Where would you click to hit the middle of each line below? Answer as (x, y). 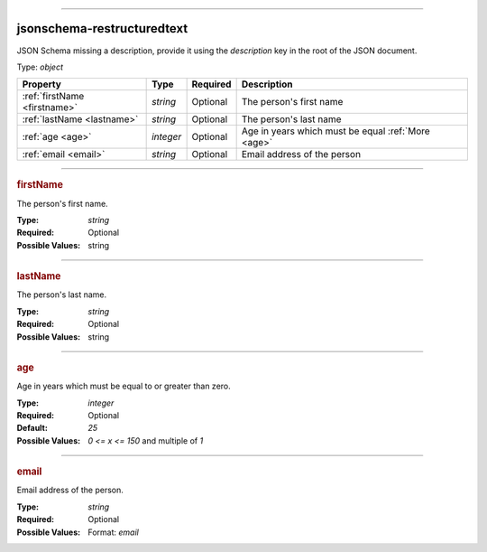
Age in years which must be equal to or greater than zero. (124, 386)
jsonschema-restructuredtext (102, 28)
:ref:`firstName (53, 97)
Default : (32, 428)
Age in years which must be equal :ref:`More (335, 131)
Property (42, 84)
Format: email (113, 532)
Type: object (40, 67)
